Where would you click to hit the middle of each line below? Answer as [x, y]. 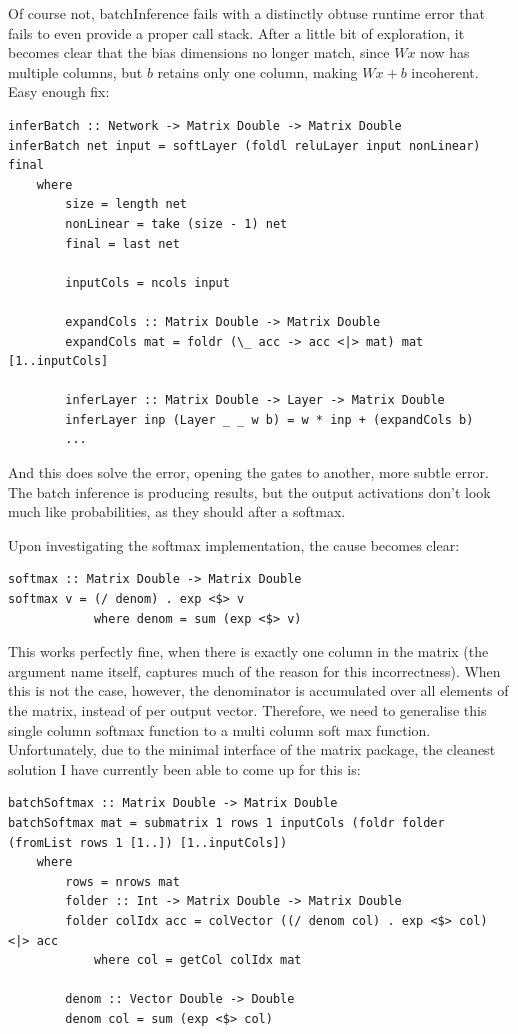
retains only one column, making [257, 71]
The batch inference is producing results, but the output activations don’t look [249, 491]
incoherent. [445, 71]
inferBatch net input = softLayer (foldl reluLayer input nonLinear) [244, 145]
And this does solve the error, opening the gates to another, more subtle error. [248, 472]
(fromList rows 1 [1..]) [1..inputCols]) [148, 842]
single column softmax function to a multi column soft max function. [219, 729]
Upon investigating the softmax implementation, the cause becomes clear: [234, 544]
